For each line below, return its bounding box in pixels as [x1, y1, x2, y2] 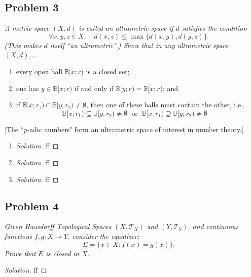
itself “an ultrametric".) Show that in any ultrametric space [50, 40, 229, 50]
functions [4, 231, 32, 241]
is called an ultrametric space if [78, 23, 174, 33]
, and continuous [188, 221, 239, 231]
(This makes [4, 40, 42, 50]
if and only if [74, 83, 113, 93]
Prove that [4, 248, 36, 258]
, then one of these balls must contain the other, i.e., [86, 99, 245, 110]
